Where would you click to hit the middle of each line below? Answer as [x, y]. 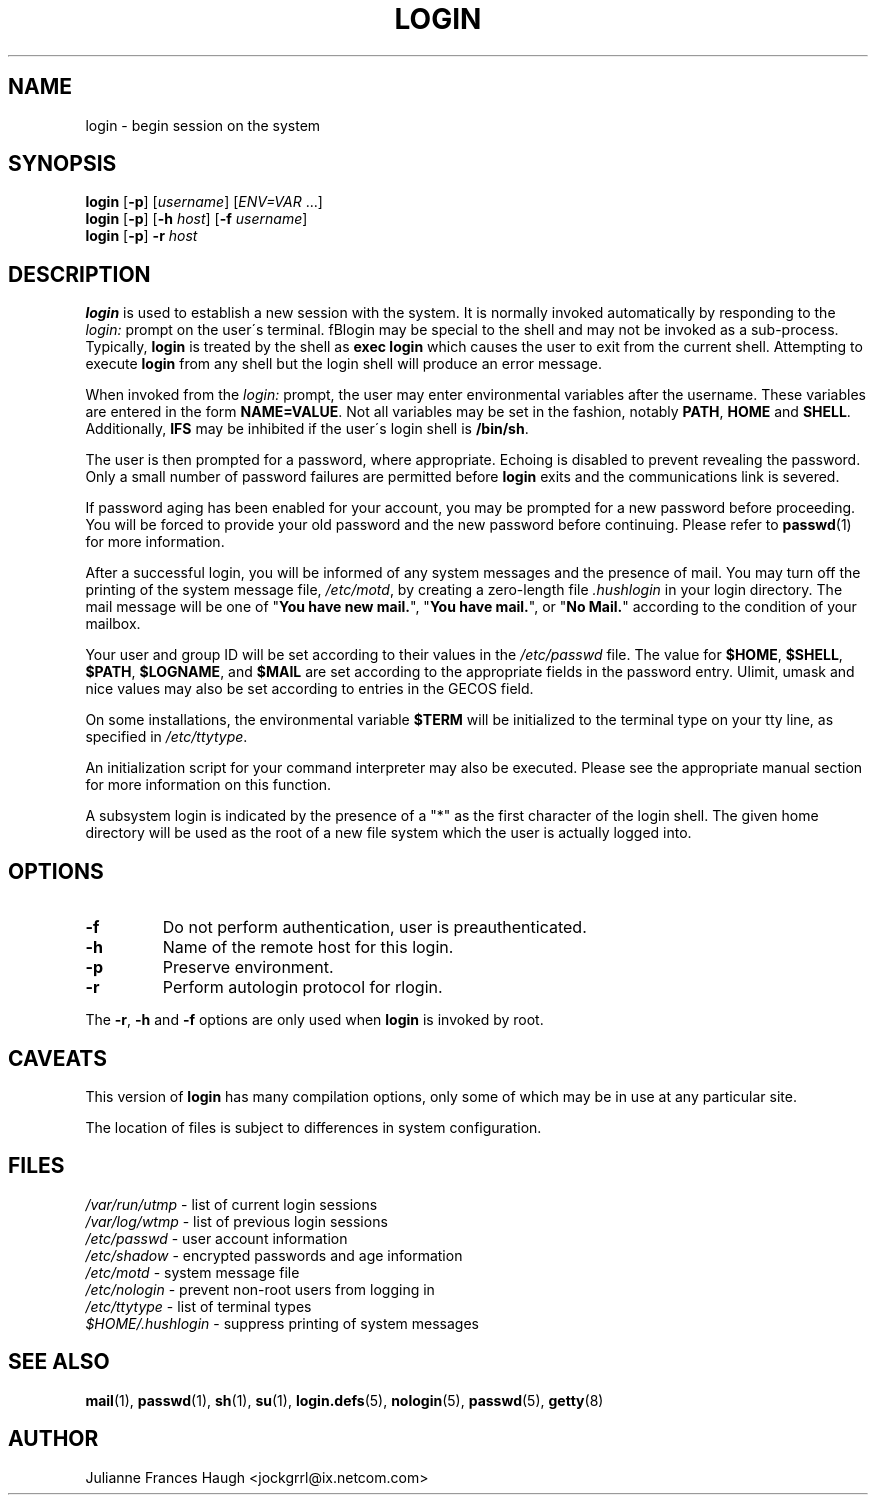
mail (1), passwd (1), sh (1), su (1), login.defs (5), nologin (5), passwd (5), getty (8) [344, 1400]
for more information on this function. [208, 785]
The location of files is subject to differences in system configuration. [313, 1127]
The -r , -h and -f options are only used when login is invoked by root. [314, 1020]
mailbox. [113, 624]
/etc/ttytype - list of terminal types [198, 1306]
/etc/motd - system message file [192, 1272]
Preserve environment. [248, 967]
